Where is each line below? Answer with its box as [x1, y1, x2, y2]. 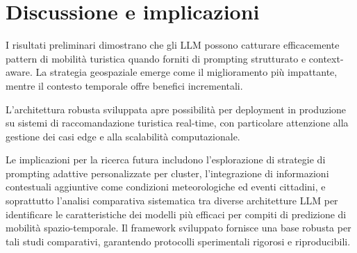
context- [308, 51, 344, 65]
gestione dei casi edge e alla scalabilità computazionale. [6, 129, 240, 143]
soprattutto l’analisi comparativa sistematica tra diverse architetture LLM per [6, 193, 338, 208]
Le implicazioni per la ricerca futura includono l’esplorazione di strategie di [6, 152, 326, 167]
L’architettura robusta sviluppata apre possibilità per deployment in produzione [6, 101, 347, 116]
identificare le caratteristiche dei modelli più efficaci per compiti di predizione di [6, 206, 347, 221]
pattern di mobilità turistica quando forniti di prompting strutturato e [6, 51, 306, 65]
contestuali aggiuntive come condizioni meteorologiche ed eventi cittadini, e [6, 179, 326, 194]
